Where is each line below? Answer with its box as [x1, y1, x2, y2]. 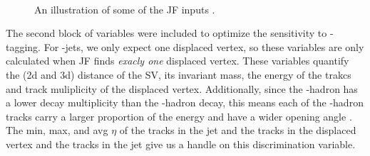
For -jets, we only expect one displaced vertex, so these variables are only [43, 39, 364, 54]
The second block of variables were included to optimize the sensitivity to [6, 26, 327, 40]
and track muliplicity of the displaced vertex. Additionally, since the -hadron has [6, 81, 358, 96]
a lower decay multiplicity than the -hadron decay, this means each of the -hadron [6, 95, 364, 110]
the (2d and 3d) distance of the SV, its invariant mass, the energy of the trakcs [6, 67, 351, 82]
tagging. [6, 39, 41, 54]
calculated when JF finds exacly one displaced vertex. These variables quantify [6, 53, 349, 68]
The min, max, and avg [6, 123, 108, 138]
